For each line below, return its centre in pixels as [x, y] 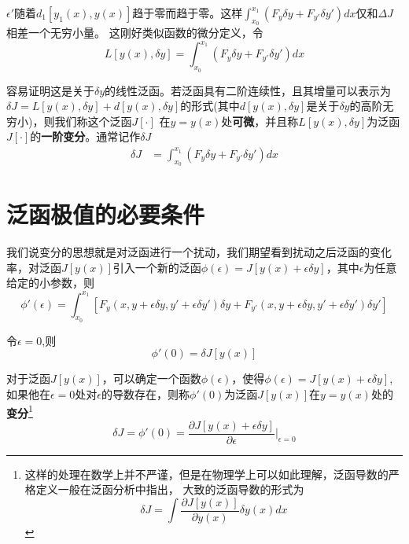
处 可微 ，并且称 [260, 121]
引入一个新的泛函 [157, 267]
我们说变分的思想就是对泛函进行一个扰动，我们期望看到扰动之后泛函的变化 [199, 252]
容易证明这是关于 [50, 90]
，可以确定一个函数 [151, 379]
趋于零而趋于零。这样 [188, 13]
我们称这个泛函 [93, 121]
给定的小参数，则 [50, 283]
